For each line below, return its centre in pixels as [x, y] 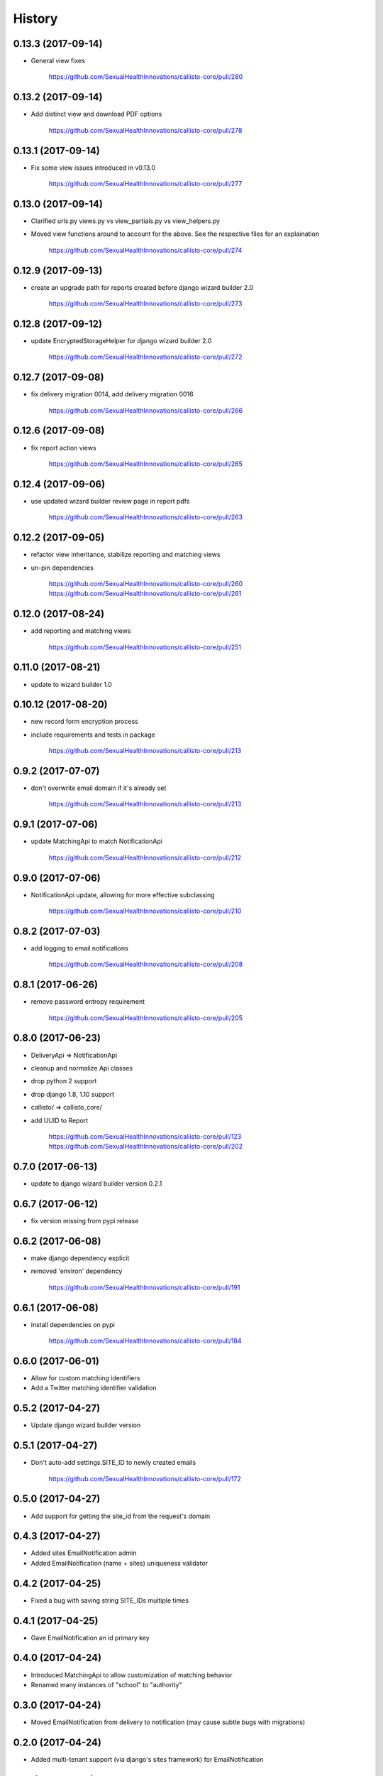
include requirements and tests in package [93, 735]
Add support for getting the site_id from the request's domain [121, 1516]
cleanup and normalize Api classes [82, 1068]
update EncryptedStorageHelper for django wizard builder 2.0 [121, 340]
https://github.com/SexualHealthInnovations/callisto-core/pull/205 [145, 1018]
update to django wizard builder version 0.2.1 [96, 1184]
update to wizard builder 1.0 [72, 684]
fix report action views [63, 448]
